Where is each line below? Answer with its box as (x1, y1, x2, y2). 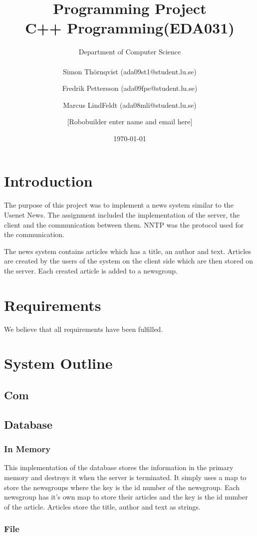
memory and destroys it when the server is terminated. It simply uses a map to (4, 472, 247, 483)
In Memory (4, 443, 51, 455)
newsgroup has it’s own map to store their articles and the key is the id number (4, 492, 248, 502)
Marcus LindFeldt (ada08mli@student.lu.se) (63, 99, 197, 110)
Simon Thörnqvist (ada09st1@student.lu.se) (63, 66, 197, 76)
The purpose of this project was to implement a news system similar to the (4, 200, 234, 210)
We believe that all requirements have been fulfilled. (4, 323, 163, 334)
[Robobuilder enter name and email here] (67, 116, 193, 127)
